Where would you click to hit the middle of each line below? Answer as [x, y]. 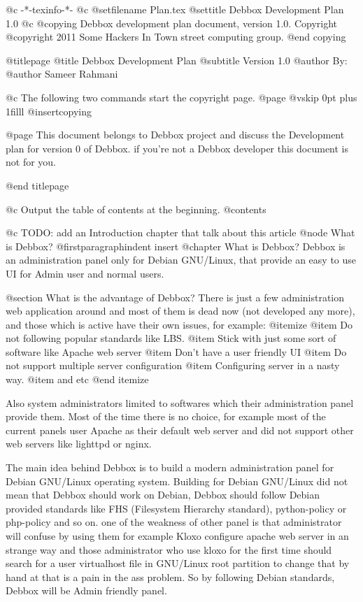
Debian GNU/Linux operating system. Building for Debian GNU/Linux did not [177, 481]
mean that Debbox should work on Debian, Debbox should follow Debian [163, 495]
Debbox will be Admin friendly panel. [86, 590]
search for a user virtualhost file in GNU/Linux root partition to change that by [178, 563]
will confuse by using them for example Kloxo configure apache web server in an [177, 536]
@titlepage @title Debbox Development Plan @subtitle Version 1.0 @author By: [177, 60]
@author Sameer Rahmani [62, 74]
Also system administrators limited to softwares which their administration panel [180, 402]
